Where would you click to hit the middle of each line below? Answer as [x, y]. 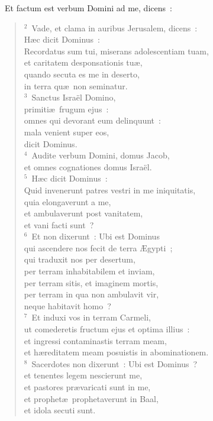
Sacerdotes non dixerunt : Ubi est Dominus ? [114, 363]
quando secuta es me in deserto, [82, 74]
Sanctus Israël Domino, [74, 97]
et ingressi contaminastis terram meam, [95, 340]
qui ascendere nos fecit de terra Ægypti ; [98, 247]
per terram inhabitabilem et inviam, [89, 271]
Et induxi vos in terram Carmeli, [91, 317]
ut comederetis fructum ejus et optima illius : [107, 329]
